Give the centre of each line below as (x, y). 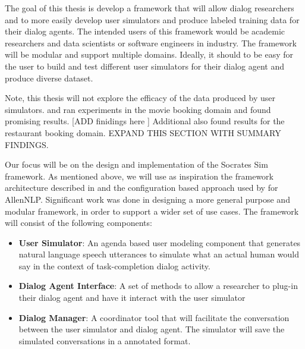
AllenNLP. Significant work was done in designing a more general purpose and (147, 199)
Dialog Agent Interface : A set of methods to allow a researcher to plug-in (158, 286)
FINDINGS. (27, 144)
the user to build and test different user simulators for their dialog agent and (145, 66)
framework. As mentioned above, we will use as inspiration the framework (139, 176)
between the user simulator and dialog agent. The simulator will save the (152, 329)
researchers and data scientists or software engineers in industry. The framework (151, 43)
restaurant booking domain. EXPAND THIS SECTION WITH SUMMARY (143, 132)
